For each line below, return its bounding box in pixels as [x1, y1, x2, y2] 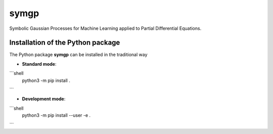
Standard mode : [22, 61, 57, 67]
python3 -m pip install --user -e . [22, 112, 91, 118]
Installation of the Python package [9, 38, 120, 47]
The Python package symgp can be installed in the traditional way [9, 52, 148, 58]
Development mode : [22, 96, 66, 102]
